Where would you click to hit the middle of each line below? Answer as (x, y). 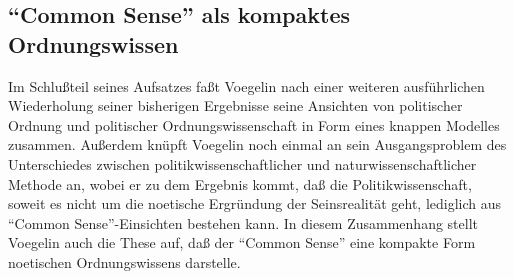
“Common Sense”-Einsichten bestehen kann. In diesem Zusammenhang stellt (243, 222)
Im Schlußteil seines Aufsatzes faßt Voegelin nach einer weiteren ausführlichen (246, 85)
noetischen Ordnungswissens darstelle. (124, 261)
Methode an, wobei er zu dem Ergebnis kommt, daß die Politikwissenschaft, (240, 183)
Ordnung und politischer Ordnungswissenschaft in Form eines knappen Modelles (254, 124)
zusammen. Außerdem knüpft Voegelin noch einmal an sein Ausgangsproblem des (257, 144)
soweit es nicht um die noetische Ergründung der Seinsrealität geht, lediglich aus (255, 203)
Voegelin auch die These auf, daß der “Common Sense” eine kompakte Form (242, 242)
